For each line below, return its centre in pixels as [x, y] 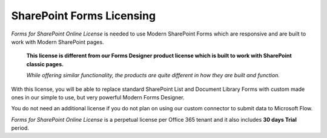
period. [20, 128]
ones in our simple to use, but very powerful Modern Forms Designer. [98, 97]
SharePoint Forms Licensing [84, 16]
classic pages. [45, 64]
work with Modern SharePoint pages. [58, 42]
